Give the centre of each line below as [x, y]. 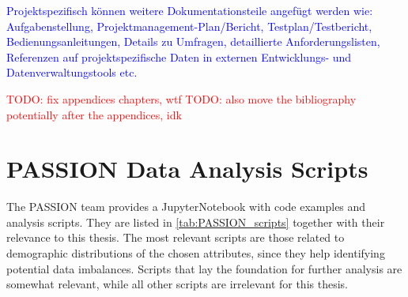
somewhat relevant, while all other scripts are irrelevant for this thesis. [177, 284]
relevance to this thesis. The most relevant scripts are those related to [176, 237]
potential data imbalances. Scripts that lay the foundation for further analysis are [204, 268]
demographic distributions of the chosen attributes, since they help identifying [196, 253]
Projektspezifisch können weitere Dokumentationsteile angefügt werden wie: [190, 10]
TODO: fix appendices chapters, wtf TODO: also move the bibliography [181, 98]
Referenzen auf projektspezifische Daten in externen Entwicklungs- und [179, 56]
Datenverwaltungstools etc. [72, 72]
